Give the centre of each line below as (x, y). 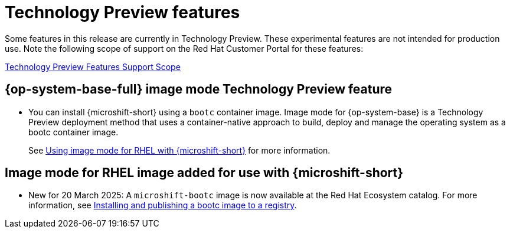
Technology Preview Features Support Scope (93, 66)
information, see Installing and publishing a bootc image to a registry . (163, 205)
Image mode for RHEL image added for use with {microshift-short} (204, 173)
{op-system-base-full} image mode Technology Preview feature (199, 89)
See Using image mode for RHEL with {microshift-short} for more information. (179, 150)
